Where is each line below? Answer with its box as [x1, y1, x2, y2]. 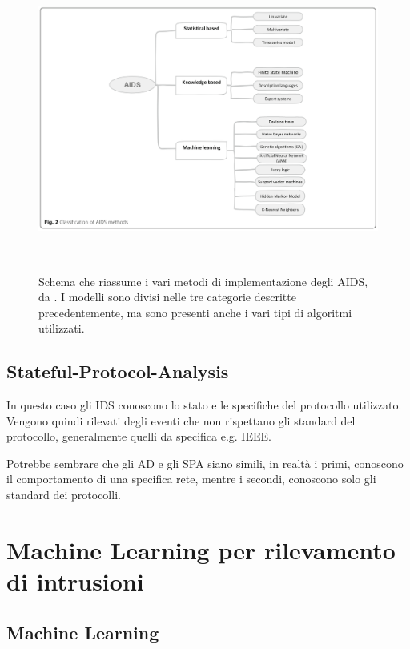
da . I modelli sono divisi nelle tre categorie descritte [38, 288, 296, 305]
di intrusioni [6, 565, 144, 598]
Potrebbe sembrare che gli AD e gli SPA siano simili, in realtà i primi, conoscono [6, 454, 404, 471]
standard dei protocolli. [6, 486, 121, 503]
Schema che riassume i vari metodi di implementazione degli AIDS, [38, 272, 368, 289]
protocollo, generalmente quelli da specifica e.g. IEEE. [6, 428, 271, 445]
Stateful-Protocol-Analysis [6, 359, 229, 384]
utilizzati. [38, 320, 85, 337]
